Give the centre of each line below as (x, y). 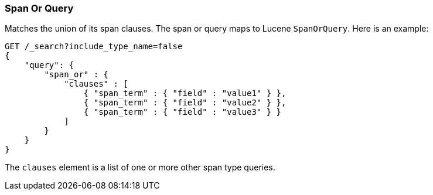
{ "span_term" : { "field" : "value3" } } (183, 112)
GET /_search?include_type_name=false (94, 47)
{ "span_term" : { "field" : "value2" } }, (185, 103)
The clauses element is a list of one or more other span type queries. (140, 167)
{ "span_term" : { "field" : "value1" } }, (185, 93)
